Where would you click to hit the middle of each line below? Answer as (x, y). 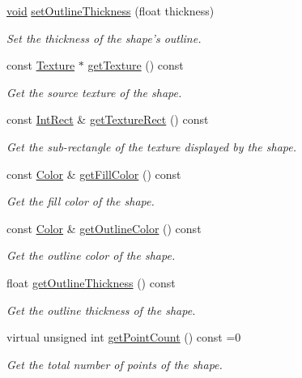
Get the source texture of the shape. (94, 92)
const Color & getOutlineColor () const (104, 228)
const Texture (41, 65)
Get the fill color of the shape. (81, 201)
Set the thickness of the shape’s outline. (104, 38)
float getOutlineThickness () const (91, 282)
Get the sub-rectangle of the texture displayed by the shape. (151, 146)
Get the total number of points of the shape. (115, 364)
